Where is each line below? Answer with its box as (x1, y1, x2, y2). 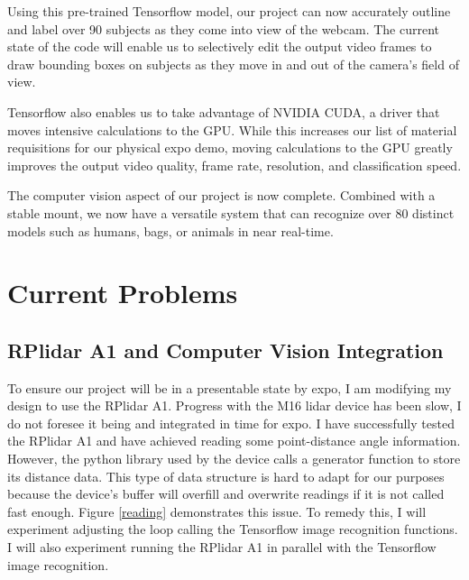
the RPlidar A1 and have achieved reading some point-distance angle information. (7, 431, 461, 450)
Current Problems (7, 274, 238, 311)
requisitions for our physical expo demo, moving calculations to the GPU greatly (7, 138, 453, 157)
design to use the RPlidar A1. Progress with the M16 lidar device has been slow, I (7, 396, 462, 415)
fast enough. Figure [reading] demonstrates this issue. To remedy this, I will (7, 502, 427, 520)
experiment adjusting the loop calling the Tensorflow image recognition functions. (7, 520, 458, 539)
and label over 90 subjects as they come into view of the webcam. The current (7, 19, 440, 38)
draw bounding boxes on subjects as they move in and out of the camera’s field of (7, 54, 459, 73)
